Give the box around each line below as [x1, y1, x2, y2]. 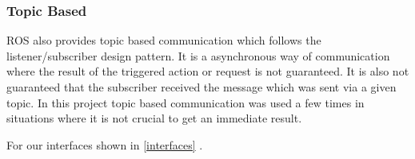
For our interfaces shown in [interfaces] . [6, 136, 203, 153]
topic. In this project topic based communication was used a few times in [6, 94, 365, 111]
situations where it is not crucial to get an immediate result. [6, 110, 302, 126]
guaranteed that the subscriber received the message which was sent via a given [6, 79, 397, 95]
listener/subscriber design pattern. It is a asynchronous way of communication [6, 47, 390, 64]
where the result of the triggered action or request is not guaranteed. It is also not [6, 63, 409, 79]
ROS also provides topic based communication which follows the [6, 32, 321, 48]
